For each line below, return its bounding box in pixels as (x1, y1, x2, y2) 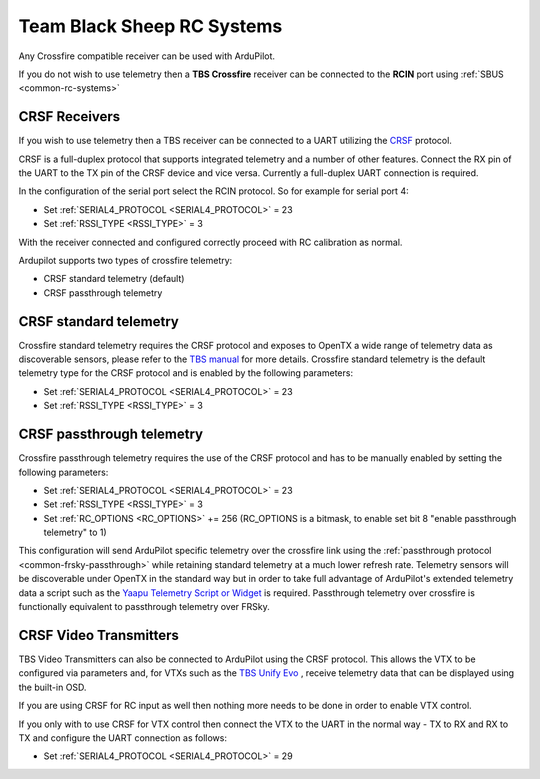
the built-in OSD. (18, 681, 87, 693)
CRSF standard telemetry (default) (43, 273, 185, 285)
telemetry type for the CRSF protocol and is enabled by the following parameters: (18, 367, 354, 379)
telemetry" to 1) (43, 526, 107, 539)
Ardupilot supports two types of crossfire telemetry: (18, 254, 233, 266)
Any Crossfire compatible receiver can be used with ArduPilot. (18, 50, 275, 62)
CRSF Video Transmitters (18, 626, 180, 644)
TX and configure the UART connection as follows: (18, 731, 227, 744)
